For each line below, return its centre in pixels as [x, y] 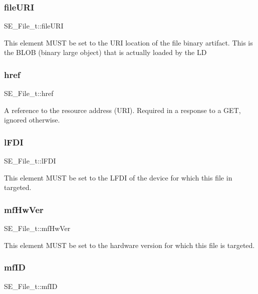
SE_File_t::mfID [31, 286]
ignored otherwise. [32, 120]
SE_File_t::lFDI [30, 161]
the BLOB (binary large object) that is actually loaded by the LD [105, 52]
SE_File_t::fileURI [34, 26]
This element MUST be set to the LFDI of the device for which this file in [118, 177]
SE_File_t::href [29, 93]
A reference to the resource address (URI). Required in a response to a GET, [122, 110]
